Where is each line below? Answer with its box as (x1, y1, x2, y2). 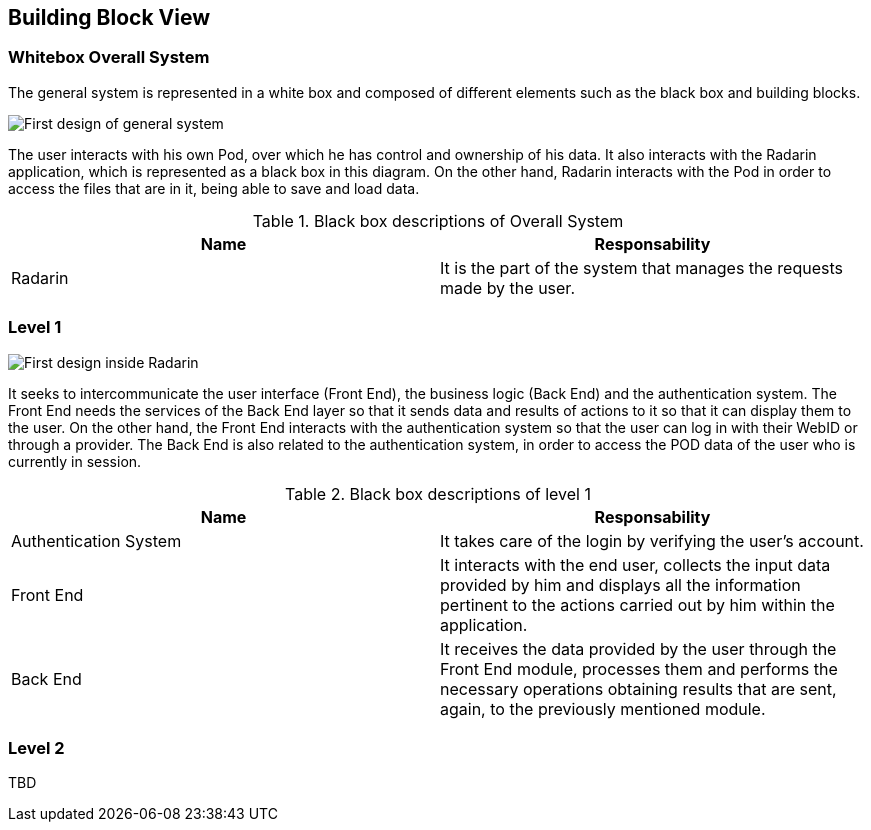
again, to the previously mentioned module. (440, 698, 766, 719)
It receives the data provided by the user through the (440, 638, 837, 659)
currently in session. (8, 452, 142, 470)
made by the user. (440, 277, 575, 298)
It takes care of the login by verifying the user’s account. (440, 530, 864, 551)
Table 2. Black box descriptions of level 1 (285, 483, 591, 504)
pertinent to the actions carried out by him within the (440, 594, 835, 615)
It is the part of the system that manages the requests (440, 257, 843, 278)
